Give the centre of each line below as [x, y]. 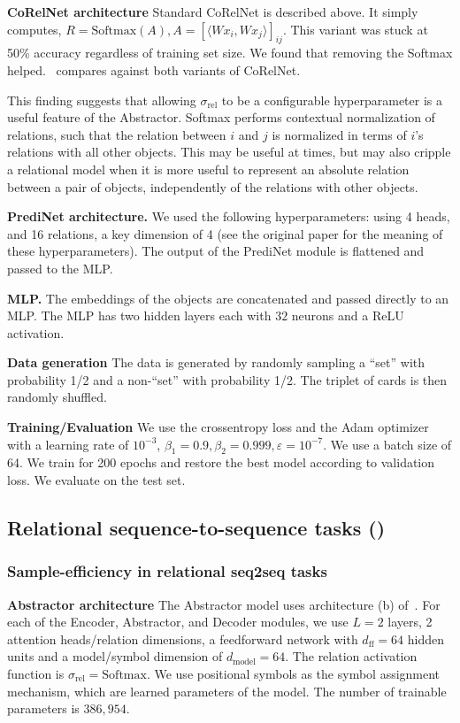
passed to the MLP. [60, 268]
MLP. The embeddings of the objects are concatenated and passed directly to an [228, 298]
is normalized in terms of [339, 134]
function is [36, 674]
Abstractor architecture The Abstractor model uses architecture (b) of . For [224, 604]
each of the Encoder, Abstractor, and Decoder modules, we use [178, 622]
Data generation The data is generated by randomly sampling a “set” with [216, 362]
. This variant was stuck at [355, 29]
